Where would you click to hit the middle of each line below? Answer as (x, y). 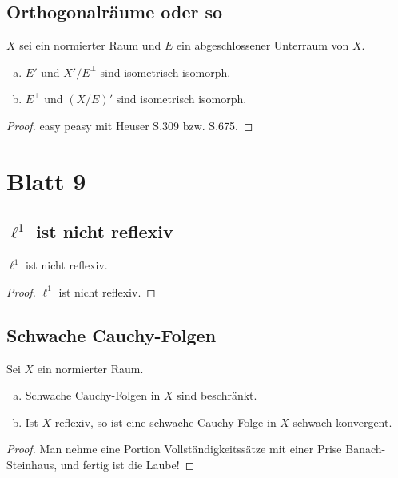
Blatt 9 (46, 180)
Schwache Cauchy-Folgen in (93, 395)
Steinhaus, (32, 464)
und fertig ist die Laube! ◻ (127, 464)
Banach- (366, 449)
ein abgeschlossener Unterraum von (263, 45)
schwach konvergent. (342, 422)
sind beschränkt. (217, 395)
